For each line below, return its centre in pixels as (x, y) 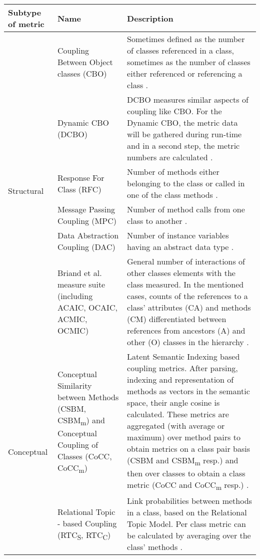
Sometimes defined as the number (186, 39)
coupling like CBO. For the (174, 111)
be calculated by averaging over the (189, 535)
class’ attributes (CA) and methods (189, 307)
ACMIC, (72, 319)
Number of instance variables (178, 235)
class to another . (157, 221)
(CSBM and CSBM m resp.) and (183, 461)
